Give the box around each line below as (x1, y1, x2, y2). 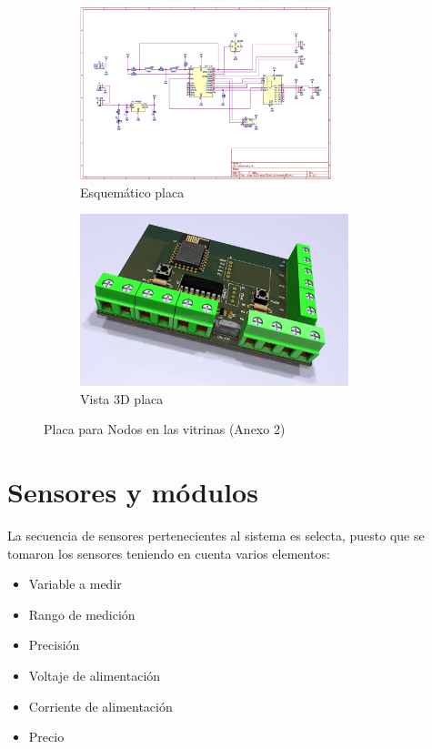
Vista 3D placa (80, 389, 164, 408)
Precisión (28, 635, 80, 654)
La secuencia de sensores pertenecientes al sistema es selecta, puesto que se (7, 526, 425, 545)
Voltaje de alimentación (28, 666, 161, 684)
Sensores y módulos (7, 473, 258, 511)
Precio (28, 727, 65, 746)
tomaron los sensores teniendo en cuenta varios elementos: (7, 543, 330, 562)
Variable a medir (28, 574, 122, 593)
